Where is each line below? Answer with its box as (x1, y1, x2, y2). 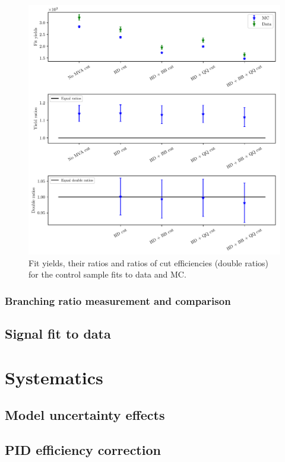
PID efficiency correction (5, 441, 161, 459)
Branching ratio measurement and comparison (5, 293, 231, 308)
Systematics (5, 365, 103, 389)
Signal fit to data (5, 324, 111, 343)
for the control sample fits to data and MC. (28, 268, 186, 281)
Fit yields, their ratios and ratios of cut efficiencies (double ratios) (28, 256, 269, 269)
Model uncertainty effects (5, 406, 165, 424)
